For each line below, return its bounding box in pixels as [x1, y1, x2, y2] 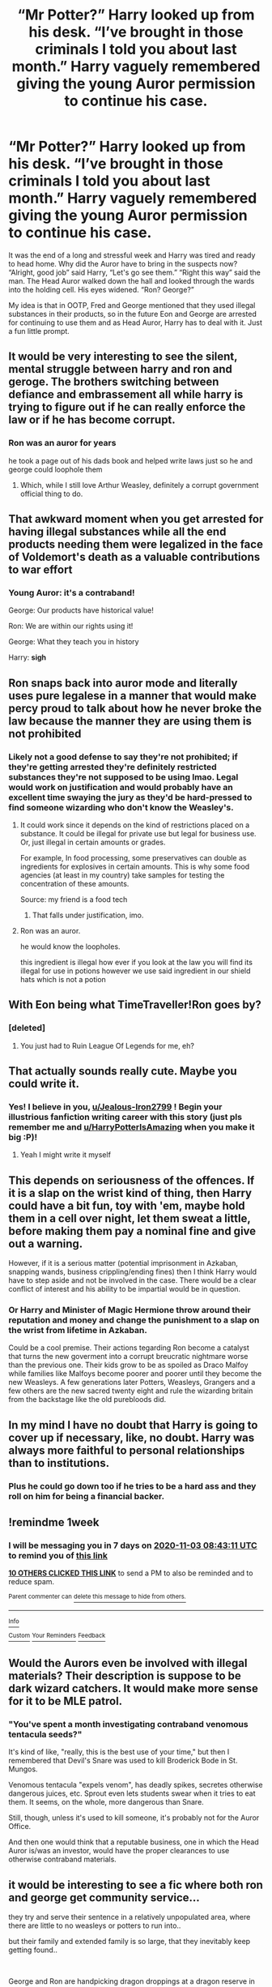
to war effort [8, 563, 73, 577]
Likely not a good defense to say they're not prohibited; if [8, 751, 238, 763]
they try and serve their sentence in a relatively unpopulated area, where [8, 1912, 251, 1922]
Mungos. [8, 1764, 38, 1774]
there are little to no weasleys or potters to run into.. [8, 1921, 181, 1930]
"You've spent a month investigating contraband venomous [8, 1719, 249, 1730]
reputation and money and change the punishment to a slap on [8, 1314, 260, 1326]
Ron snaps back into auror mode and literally [8, 676, 238, 690]
